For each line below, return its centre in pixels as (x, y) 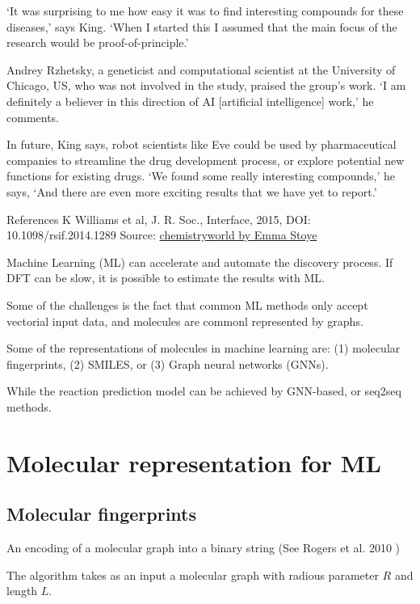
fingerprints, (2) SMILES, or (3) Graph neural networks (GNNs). (168, 363)
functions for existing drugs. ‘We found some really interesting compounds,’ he (201, 176)
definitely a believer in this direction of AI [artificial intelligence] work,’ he (190, 101)
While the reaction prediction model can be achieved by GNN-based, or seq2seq (204, 391)
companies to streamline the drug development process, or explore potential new (206, 160)
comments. (33, 117)
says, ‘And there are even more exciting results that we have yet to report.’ (192, 191)
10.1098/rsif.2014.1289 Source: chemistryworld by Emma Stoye (162, 235)
